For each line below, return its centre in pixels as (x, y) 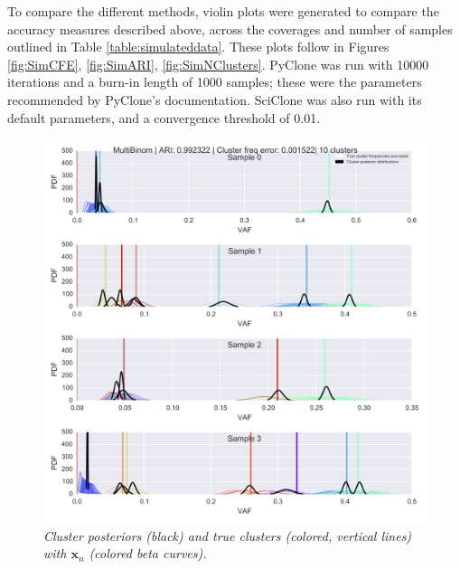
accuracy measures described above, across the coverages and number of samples (230, 28)
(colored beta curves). (148, 553)
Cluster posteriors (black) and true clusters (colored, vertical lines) (228, 535)
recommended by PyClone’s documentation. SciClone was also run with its (215, 99)
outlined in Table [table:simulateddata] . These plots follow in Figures (198, 47)
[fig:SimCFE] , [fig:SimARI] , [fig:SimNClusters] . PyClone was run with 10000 (218, 64)
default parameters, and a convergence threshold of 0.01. (164, 117)
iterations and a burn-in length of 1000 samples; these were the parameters (215, 82)
